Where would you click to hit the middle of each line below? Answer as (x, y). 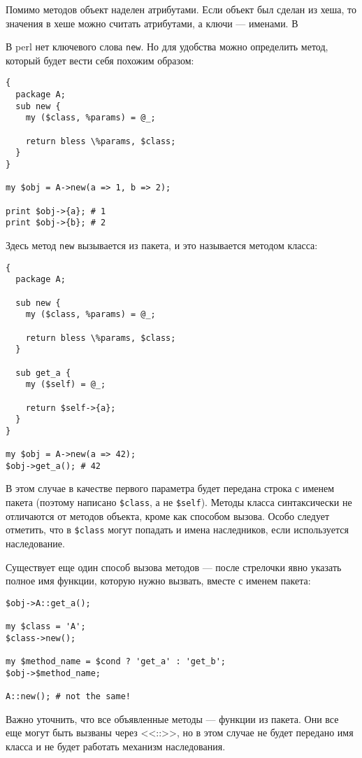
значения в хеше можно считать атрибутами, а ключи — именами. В (152, 23)
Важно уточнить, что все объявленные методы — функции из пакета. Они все (172, 718)
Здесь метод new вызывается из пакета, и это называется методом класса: (162, 245)
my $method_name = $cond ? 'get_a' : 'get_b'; (116, 661)
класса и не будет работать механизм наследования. (116, 746)
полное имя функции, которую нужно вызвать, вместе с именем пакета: (158, 581)
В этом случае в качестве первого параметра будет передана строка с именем (170, 488)
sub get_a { (43, 373)
